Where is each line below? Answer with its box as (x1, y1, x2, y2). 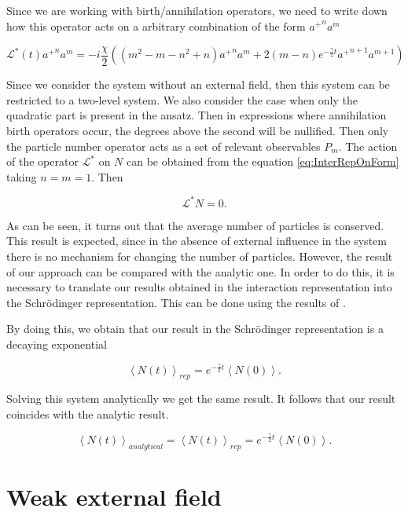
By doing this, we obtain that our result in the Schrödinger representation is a (6, 320, 384, 337)
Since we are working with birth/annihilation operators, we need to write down (6, 2, 388, 18)
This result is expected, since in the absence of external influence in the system (6, 232, 387, 249)
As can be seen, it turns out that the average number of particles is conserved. (6, 217, 384, 233)
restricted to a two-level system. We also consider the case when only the (6, 91, 358, 108)
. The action (338, 137, 398, 154)
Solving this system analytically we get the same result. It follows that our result (6, 390, 396, 407)
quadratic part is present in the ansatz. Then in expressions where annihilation (6, 107, 387, 123)
